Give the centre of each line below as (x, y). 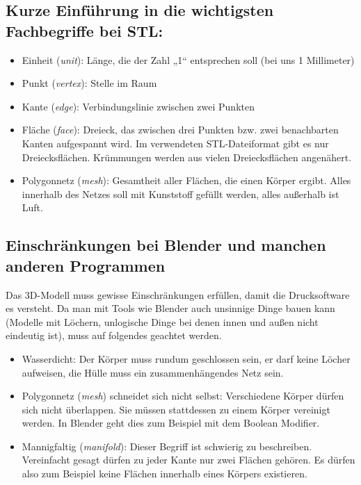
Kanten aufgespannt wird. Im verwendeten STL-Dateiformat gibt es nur (175, 143)
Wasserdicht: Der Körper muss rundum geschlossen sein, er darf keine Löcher (186, 358)
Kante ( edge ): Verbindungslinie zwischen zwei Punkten (138, 106)
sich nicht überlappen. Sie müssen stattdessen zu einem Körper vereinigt (176, 409)
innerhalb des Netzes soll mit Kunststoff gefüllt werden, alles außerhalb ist (180, 194)
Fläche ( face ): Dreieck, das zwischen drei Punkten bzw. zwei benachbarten (180, 130)
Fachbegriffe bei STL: (85, 30)
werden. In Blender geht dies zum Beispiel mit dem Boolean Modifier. (171, 423)
